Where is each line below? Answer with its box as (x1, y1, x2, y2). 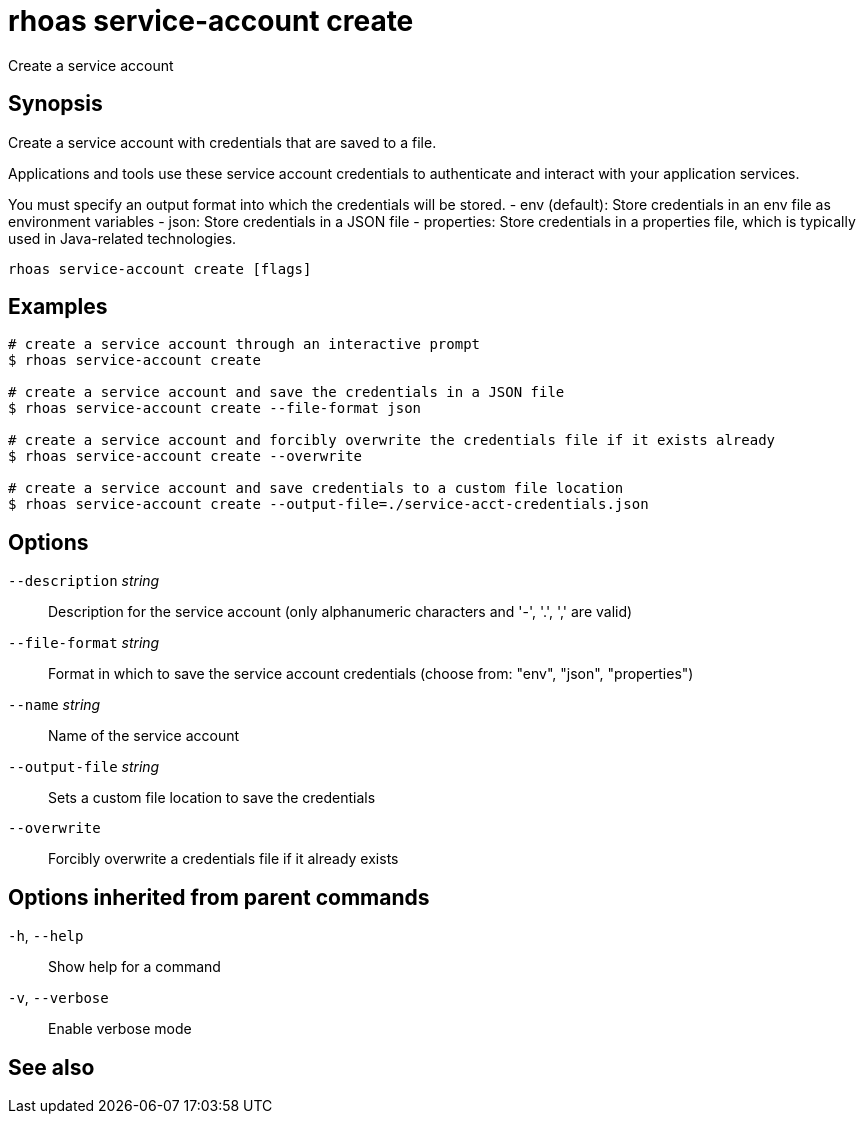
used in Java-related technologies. (8, 229, 237, 247)
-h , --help (8, 927, 84, 945)
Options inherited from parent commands (8, 884, 430, 910)
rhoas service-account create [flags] (8, 260, 312, 277)
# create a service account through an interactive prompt (8, 336, 481, 353)
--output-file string (8, 758, 160, 776)
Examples (8, 294, 108, 320)
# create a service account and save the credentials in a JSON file (8, 384, 565, 401)
